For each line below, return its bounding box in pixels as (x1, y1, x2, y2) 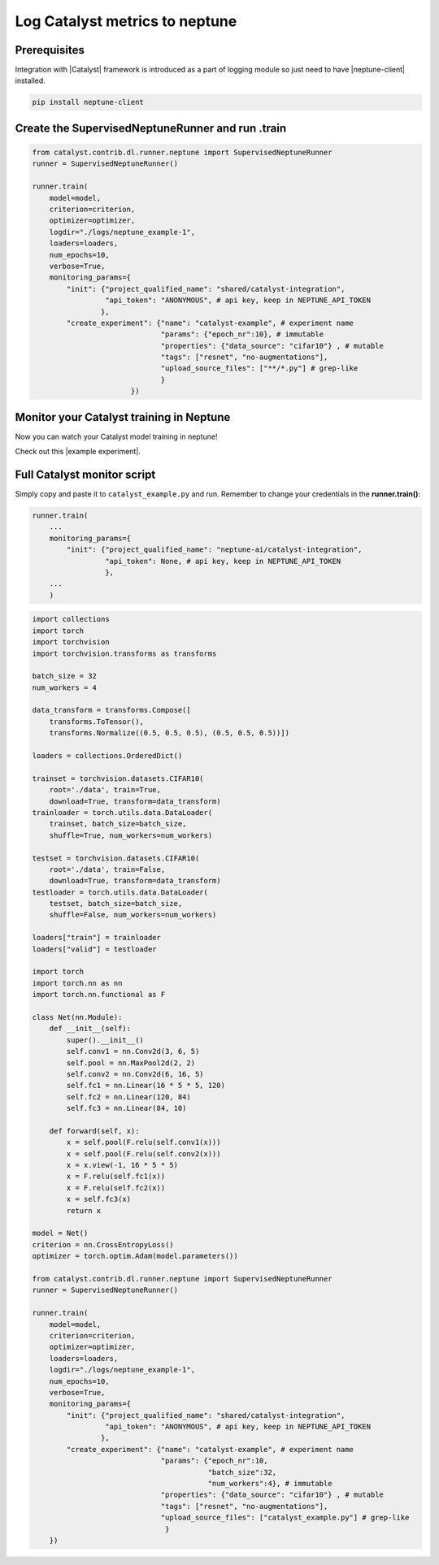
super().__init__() (66, 1035, 144, 1044)
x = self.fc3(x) (66, 1194, 132, 1204)
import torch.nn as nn (32, 978, 123, 987)
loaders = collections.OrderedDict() (32, 752, 183, 761)
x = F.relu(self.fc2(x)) (66, 1183, 166, 1192)
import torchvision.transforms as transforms (32, 648, 217, 658)
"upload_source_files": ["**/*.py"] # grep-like (160, 364, 359, 373)
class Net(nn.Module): (32, 1012, 123, 1021)
